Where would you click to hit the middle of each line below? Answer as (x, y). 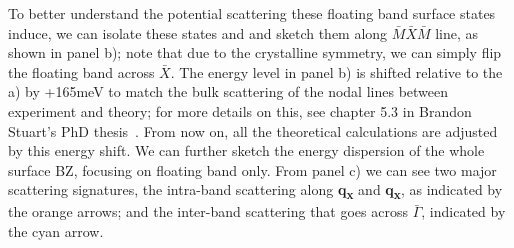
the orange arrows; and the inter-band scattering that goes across (208, 211)
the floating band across (81, 71)
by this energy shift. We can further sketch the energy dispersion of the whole (246, 150)
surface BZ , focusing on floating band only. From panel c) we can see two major (252, 169)
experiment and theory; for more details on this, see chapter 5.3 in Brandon (240, 110)
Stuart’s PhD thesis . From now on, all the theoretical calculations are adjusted (253, 130)
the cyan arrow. (56, 231)
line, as (457, 32)
